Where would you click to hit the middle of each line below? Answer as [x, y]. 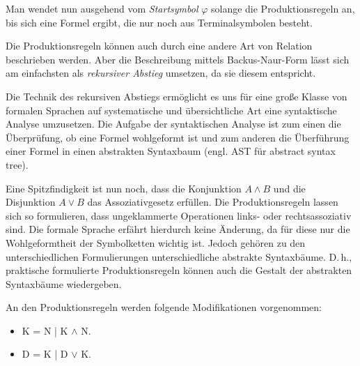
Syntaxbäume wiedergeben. [64, 283]
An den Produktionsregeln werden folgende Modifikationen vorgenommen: [164, 307]
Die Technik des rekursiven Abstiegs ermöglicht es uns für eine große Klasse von [177, 96]
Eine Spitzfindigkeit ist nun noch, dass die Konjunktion [124, 188]
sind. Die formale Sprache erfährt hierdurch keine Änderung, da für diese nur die [178, 229]
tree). [17, 164]
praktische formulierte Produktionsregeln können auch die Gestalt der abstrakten [179, 270]
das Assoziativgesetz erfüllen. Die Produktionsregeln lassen [213, 202]
